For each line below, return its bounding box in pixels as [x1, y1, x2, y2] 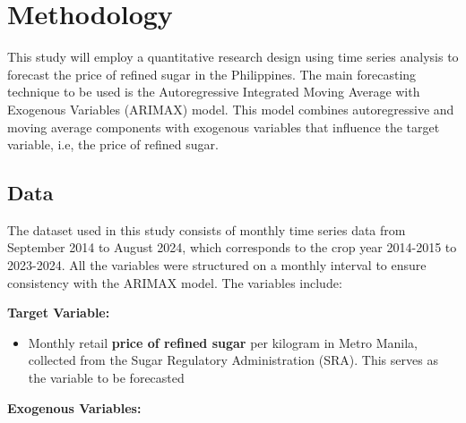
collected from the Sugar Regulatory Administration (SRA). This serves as [28, 351, 438, 369]
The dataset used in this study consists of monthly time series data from [7, 220, 406, 239]
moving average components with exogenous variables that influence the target [7, 117, 440, 136]
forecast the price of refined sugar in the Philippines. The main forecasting [7, 64, 417, 83]
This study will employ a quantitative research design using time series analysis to [7, 47, 459, 66]
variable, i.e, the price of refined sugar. [7, 135, 219, 154]
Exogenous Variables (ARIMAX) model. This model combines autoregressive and [7, 99, 454, 118]
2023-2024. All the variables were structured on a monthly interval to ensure [7, 256, 427, 275]
